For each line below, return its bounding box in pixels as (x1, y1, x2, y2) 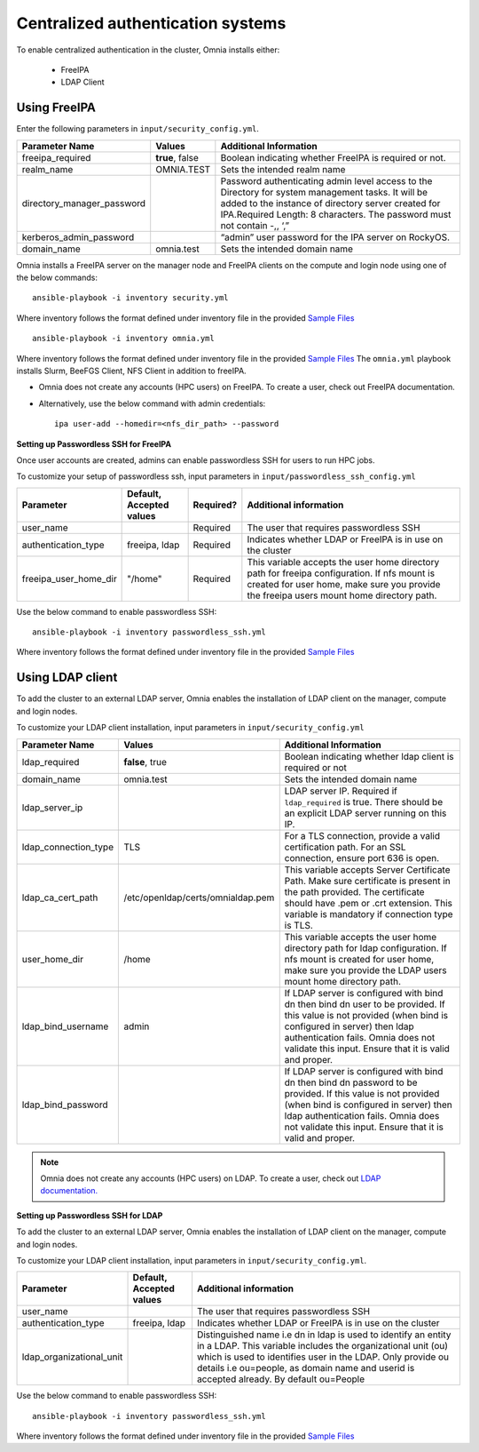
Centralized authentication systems (16, 13, 287, 33)
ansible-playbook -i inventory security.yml (32, 293, 230, 303)
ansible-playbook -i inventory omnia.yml (32, 333, 215, 344)
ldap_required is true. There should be (284, 795, 444, 808)
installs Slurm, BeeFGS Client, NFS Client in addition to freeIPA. (16, 365, 247, 376)
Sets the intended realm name (220, 163, 346, 175)
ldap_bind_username (21, 1020, 109, 1033)
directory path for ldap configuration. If (284, 942, 448, 954)
